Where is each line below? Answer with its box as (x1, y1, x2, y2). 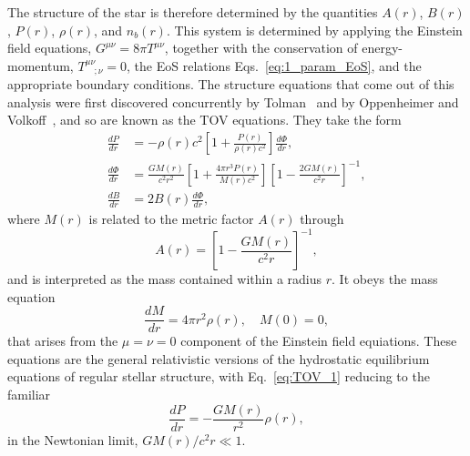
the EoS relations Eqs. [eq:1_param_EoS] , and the (134, 56, 422, 75)
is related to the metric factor (88, 208, 254, 228)
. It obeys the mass (332, 269, 438, 289)
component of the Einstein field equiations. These (180, 331, 457, 350)
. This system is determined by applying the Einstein (166, 20, 463, 39)
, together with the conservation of (164, 38, 358, 57)
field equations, (7, 38, 92, 57)
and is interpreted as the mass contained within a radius (7, 269, 322, 289)
